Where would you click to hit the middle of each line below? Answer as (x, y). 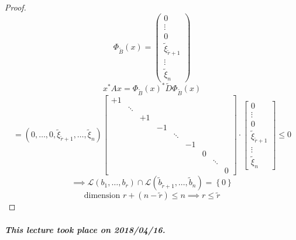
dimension (102, 196)
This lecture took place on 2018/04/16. (85, 229)
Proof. (16, 7)
